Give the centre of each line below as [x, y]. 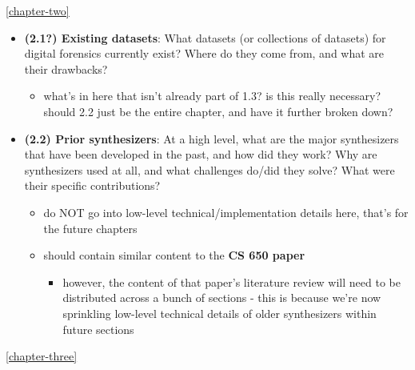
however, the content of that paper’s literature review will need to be [231, 282]
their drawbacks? [66, 68]
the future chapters [90, 228]
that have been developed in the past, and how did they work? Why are [201, 154]
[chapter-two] [38, 10]
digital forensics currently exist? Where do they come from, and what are [204, 53]
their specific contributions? [92, 185]
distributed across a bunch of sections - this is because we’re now [222, 298]
